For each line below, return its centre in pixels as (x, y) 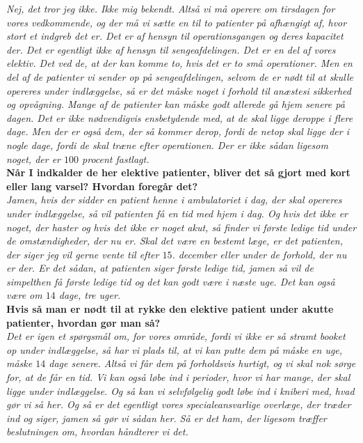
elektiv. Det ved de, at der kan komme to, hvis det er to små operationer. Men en (179, 63)
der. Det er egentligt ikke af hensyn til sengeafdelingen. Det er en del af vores (171, 49)
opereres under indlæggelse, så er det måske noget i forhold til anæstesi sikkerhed (179, 90)
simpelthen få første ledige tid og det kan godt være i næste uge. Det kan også (171, 281)
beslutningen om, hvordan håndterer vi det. (97, 432)
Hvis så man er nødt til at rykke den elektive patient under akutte (170, 309)
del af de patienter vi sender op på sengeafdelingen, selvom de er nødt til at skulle (180, 76)
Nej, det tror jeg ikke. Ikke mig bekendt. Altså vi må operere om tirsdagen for (171, 8)
